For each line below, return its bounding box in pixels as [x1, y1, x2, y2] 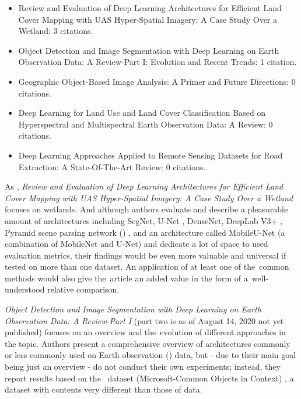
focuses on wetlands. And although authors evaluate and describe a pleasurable [5, 203, 288, 215]
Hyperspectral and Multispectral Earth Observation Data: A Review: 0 [18, 118, 273, 130]
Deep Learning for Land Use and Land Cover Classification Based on [18, 106, 266, 119]
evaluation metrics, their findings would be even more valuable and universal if [5, 249, 286, 261]
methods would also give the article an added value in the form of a [5, 271, 248, 284]
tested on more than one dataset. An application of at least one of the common [5, 260, 289, 273]
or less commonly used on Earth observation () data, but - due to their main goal [5, 349, 296, 361]
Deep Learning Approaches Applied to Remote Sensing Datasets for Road [18, 149, 283, 161]
